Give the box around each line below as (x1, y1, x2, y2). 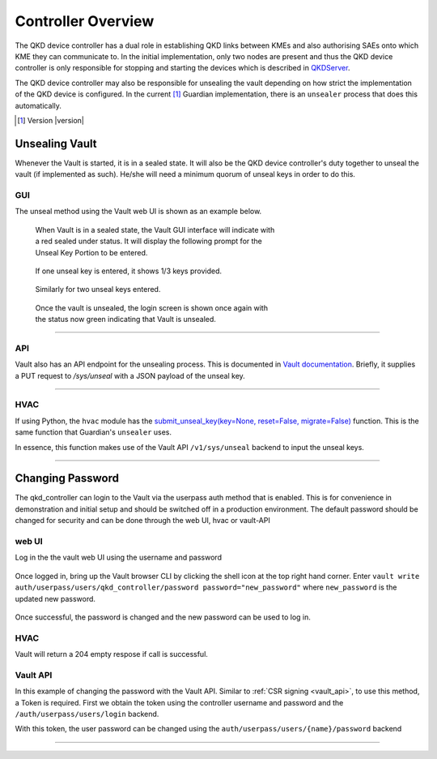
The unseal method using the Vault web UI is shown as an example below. (15, 207, 262, 217)
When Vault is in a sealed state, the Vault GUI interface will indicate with (35, 225, 275, 234)
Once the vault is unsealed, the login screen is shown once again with (35, 302, 269, 312)
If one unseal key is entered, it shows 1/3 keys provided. (35, 266, 223, 276)
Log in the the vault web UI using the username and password (15, 552, 223, 563)
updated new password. (15, 594, 96, 603)
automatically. (15, 101, 62, 110)
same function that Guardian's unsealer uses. (15, 427, 172, 437)
